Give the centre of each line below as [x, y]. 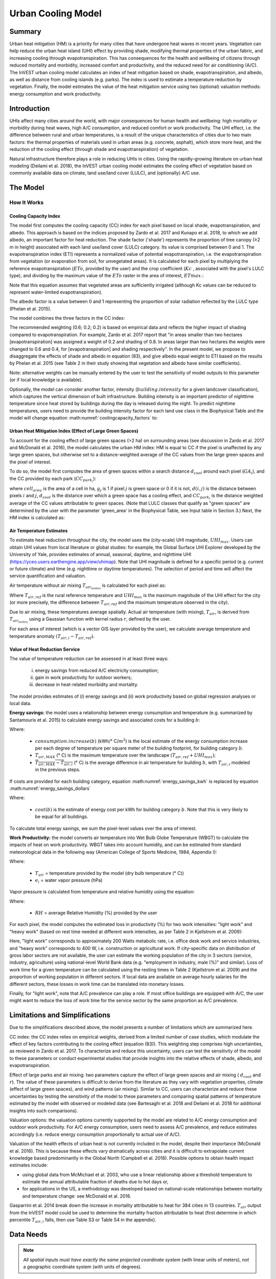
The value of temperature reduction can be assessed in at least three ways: [89, 659]
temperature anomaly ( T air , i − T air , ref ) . [52, 637]
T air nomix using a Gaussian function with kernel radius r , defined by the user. [90, 620]
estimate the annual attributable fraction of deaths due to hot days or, [95, 1182]
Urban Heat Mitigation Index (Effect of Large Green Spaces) [74, 431]
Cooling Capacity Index [35, 216]
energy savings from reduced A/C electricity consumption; [97, 670]
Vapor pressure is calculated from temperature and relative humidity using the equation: [102, 892]
